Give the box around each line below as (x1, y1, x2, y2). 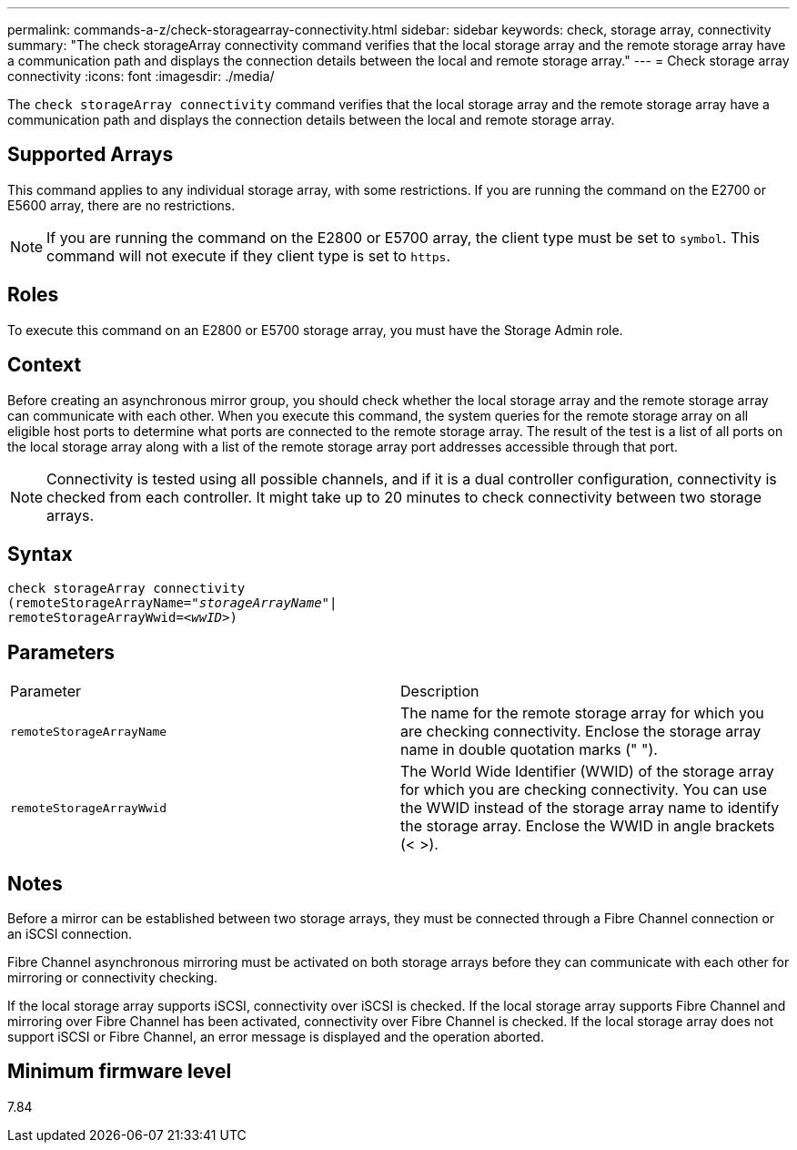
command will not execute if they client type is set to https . (46, 246, 451, 265)
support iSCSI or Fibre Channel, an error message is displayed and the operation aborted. (7, 1029, 544, 1045)
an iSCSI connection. (7, 926, 133, 942)
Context (7, 353, 82, 377)
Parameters (7, 640, 115, 664)
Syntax (7, 542, 73, 565)
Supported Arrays (7, 143, 174, 167)
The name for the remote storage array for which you (400, 704, 764, 723)
